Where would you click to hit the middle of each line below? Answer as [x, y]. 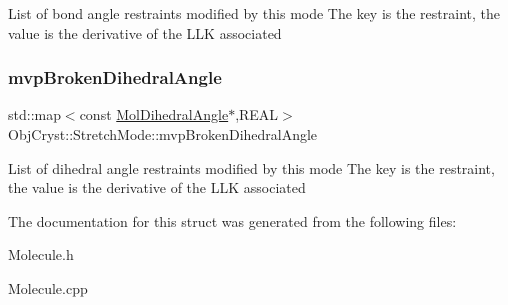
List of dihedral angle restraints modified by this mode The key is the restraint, [251, 167]
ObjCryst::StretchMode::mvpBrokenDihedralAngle [163, 134]
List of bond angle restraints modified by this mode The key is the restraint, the [254, 13]
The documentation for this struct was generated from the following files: [232, 220]
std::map [34, 114]
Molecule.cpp [48, 287]
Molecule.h [41, 254]
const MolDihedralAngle [154, 114]
